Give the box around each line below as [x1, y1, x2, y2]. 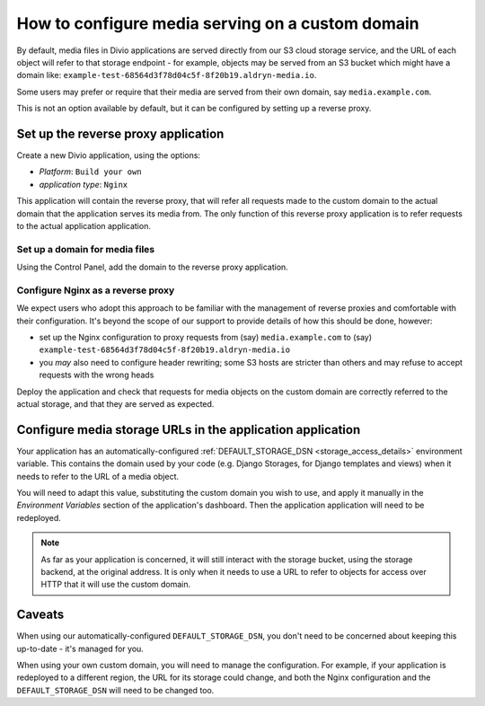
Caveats [16, 607, 65, 622]
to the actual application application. [16, 220, 152, 231]
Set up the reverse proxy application [16, 126, 225, 141]
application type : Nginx [39, 179, 128, 190]
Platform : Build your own [39, 166, 143, 177]
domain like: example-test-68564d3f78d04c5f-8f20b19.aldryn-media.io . [16, 70, 317, 81]
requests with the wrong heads [39, 369, 154, 381]
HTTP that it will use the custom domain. [40, 579, 191, 590]
